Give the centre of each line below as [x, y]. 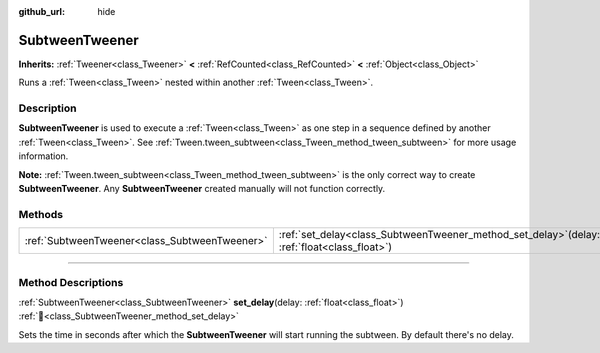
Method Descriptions [71, 282]
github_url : [41, 11]
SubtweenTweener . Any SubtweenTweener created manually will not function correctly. [202, 188]
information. [43, 156]
